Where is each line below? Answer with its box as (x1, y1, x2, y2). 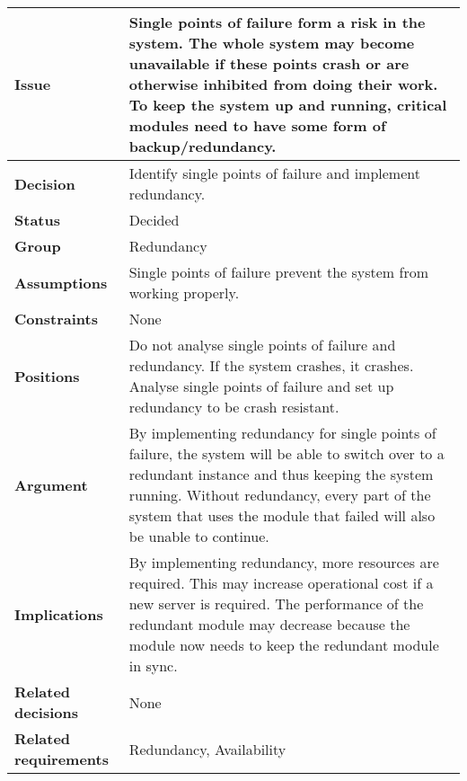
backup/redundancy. (128, 136, 277, 156)
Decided (128, 209, 180, 230)
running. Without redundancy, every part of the (128, 484, 431, 505)
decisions (14, 702, 78, 723)
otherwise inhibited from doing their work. (128, 74, 438, 94)
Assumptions (14, 271, 108, 293)
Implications (14, 603, 103, 625)
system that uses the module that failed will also (128, 505, 436, 526)
